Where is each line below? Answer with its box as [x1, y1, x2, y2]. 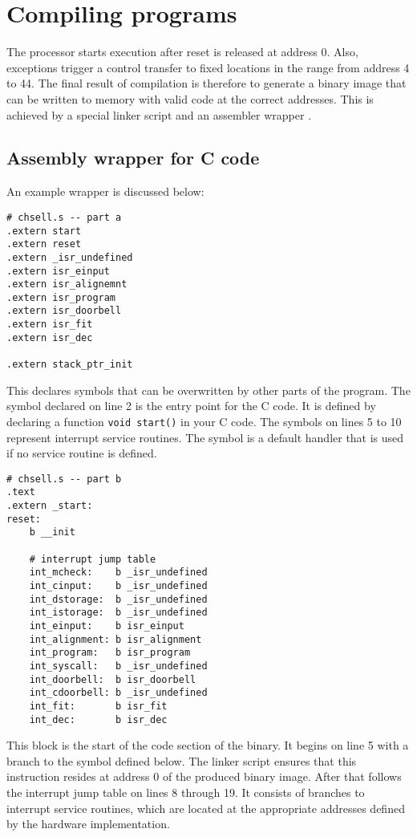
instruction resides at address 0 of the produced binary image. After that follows [6, 768, 402, 785]
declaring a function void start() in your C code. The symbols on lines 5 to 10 [6, 412, 402, 429]
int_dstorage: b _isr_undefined [29, 593, 208, 605]
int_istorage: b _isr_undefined [29, 607, 208, 619]
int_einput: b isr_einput [29, 620, 184, 632]
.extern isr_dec [6, 331, 93, 343]
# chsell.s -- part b [6, 473, 122, 485]
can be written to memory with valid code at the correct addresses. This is [6, 90, 374, 107]
